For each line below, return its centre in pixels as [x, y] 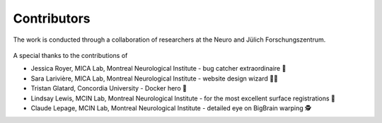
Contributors [52, 18]
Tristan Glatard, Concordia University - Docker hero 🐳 [109, 88]
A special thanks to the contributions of [70, 55]
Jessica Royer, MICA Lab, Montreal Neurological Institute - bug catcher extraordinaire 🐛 [158, 69]
